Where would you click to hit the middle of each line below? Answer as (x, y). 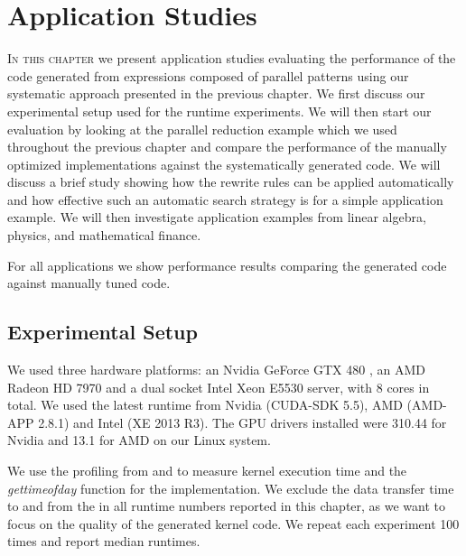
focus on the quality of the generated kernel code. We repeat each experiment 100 (233, 523)
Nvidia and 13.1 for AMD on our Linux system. (139, 440)
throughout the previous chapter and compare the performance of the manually (227, 147)
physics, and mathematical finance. (104, 235)
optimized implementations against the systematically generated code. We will (224, 164)
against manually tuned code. (89, 283)
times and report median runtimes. (104, 541)
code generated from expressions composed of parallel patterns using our (208, 75)
